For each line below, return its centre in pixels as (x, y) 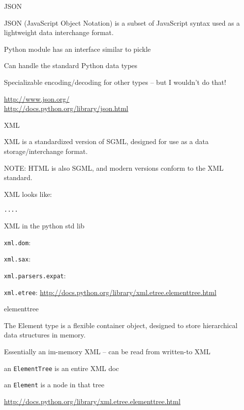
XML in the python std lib (44, 225)
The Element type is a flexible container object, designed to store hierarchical (121, 325)
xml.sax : (17, 259)
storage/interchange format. (46, 151)
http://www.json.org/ (37, 98)
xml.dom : (17, 242)
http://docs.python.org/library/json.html (66, 108)
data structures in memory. (45, 335)
